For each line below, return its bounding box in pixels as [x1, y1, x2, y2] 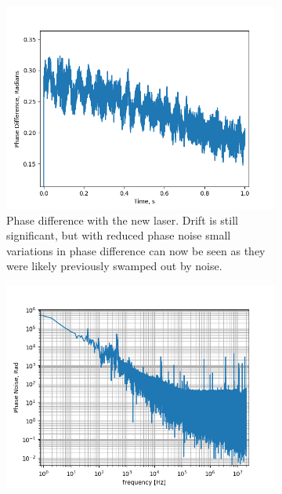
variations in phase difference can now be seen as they [6, 242, 266, 258]
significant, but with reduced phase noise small [6, 227, 231, 243]
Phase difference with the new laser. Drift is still [6, 211, 238, 228]
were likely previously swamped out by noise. [6, 258, 222, 274]
